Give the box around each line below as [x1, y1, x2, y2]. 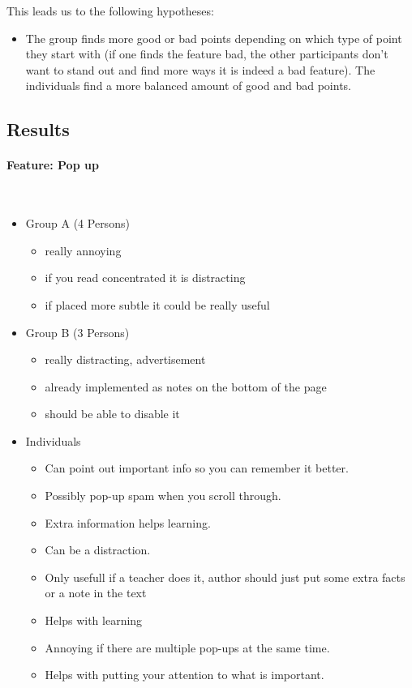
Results [6, 117, 70, 142]
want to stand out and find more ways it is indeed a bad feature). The [25, 61, 376, 78]
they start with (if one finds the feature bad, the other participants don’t [25, 45, 388, 62]
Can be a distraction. [45, 541, 151, 558]
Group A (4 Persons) [25, 215, 130, 232]
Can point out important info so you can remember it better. [45, 459, 349, 476]
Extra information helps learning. [45, 514, 211, 531]
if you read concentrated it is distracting [45, 269, 246, 286]
